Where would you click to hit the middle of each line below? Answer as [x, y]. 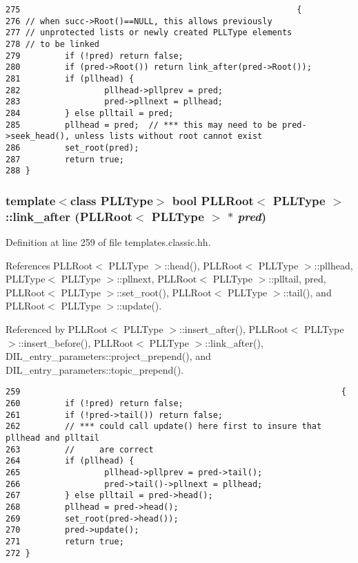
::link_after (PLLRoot [69, 216]
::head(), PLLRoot [203, 265]
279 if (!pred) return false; [95, 56]
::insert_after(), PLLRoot [234, 328]
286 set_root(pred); [72, 147]
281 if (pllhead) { [70, 78]
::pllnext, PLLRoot [157, 279]
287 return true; [65, 159]
